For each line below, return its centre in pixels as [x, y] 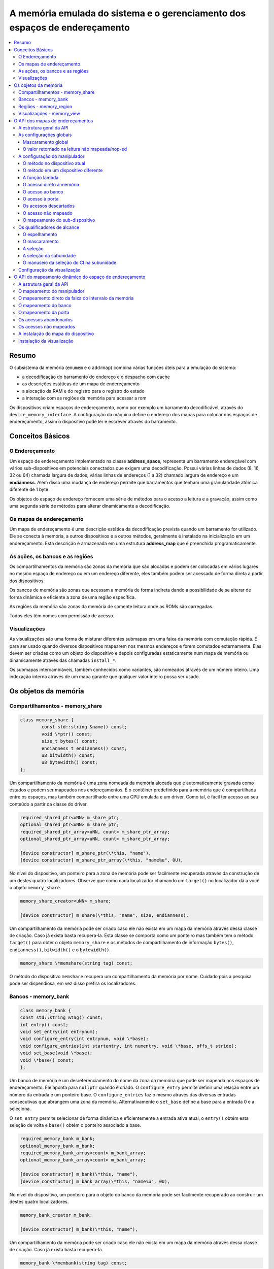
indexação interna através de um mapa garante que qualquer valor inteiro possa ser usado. [105, 677]
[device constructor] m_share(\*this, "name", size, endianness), [104, 915]
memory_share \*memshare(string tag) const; [76, 963]
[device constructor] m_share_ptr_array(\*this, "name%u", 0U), [102, 860]
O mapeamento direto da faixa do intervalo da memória [76, 298]
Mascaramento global [46, 142]
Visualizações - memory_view [49, 114]
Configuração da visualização [49, 270]
